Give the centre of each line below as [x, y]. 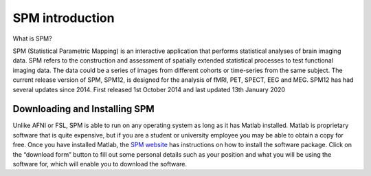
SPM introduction [64, 18]
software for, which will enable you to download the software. [100, 164]
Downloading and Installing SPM [83, 109]
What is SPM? [32, 38]
